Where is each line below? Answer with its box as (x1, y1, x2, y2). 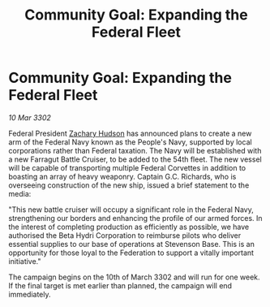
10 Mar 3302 (8, 112, 51, 123)
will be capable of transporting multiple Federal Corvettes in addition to (8, 162, 246, 172)
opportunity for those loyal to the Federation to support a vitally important (8, 248, 254, 257)
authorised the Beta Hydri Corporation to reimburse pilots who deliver (8, 230, 242, 240)
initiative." (8, 256, 42, 266)
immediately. (8, 289, 51, 299)
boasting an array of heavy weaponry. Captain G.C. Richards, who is (8, 171, 237, 181)
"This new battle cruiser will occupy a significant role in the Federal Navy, (8, 205, 254, 214)
